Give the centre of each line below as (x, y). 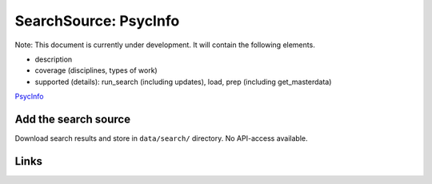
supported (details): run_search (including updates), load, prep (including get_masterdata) (183, 82)
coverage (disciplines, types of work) (96, 70)
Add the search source (73, 119)
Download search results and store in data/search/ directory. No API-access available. (161, 138)
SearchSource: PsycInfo (97, 21)
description (54, 59)
